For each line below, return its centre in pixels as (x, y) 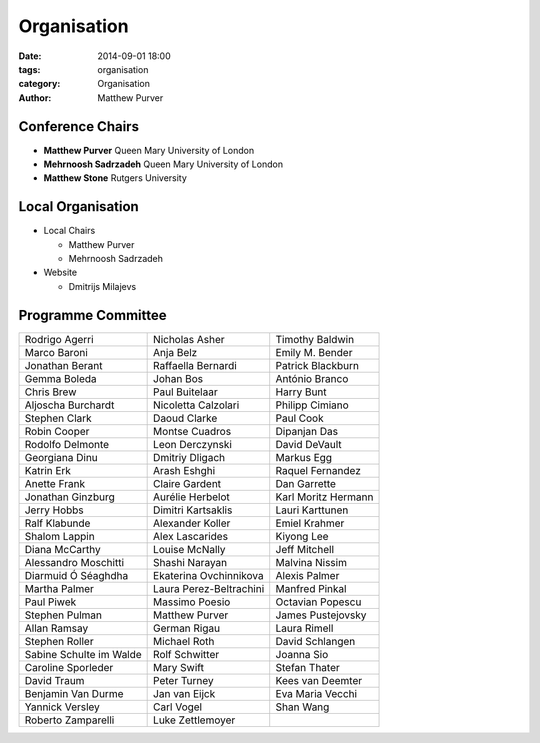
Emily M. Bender (314, 352)
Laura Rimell (304, 628)
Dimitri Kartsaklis (193, 510)
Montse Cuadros (192, 431)
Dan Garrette (306, 483)
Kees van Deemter (319, 680)
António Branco (312, 378)
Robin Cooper (57, 431)
